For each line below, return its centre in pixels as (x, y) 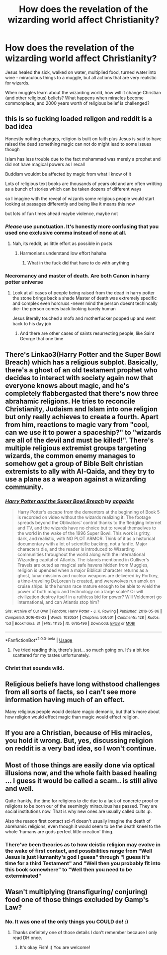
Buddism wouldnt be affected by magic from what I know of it (68, 174)
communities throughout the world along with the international (81, 554)
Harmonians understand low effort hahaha (63, 253)
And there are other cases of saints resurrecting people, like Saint (87, 333)
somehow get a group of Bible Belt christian (74, 463)
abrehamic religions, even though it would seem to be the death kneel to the (83, 826)
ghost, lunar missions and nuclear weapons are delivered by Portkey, (88, 576)
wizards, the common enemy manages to (70, 456)
